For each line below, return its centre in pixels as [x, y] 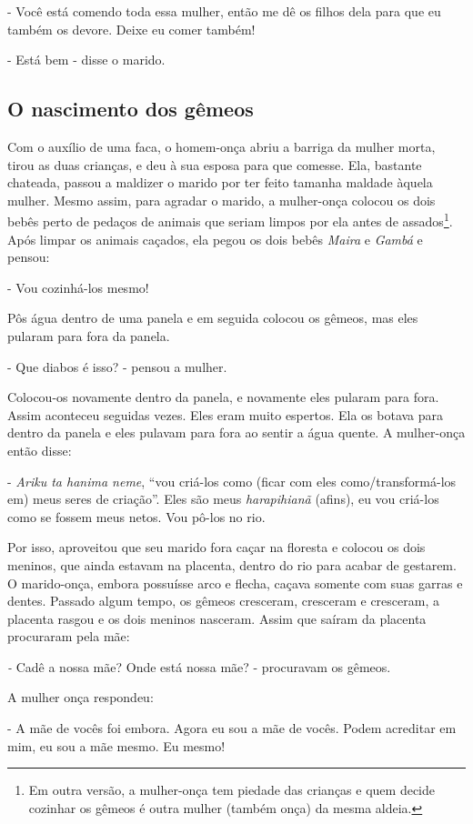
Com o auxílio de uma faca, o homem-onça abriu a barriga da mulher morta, [221, 146]
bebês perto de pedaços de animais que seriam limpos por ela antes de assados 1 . [230, 220]
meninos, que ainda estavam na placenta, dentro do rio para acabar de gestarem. [232, 564]
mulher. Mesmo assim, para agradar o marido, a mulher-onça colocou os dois [221, 200]
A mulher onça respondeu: [81, 697]
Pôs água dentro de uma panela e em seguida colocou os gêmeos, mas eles [213, 318]
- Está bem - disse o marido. [86, 60]
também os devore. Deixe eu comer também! [131, 29]
